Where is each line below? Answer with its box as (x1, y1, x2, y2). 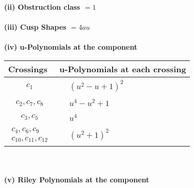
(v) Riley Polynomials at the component (4, 174, 149, 185)
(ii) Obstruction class (4, 2, 80, 12)
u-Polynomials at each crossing (59, 62, 186, 75)
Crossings (8, 62, 48, 75)
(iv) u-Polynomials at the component (4, 41, 138, 52)
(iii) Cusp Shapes (4, 22, 67, 32)
